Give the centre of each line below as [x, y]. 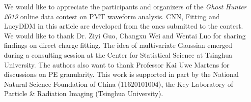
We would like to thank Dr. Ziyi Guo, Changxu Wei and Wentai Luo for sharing [125, 35]
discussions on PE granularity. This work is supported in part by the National [121, 74]
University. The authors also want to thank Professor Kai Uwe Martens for [117, 64]
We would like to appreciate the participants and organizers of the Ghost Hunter [125, 6]
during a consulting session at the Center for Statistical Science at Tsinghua [118, 54]
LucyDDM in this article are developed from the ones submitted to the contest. [124, 26]
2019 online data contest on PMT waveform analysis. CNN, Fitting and [112, 16]
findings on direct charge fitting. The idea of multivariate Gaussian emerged [118, 45]
